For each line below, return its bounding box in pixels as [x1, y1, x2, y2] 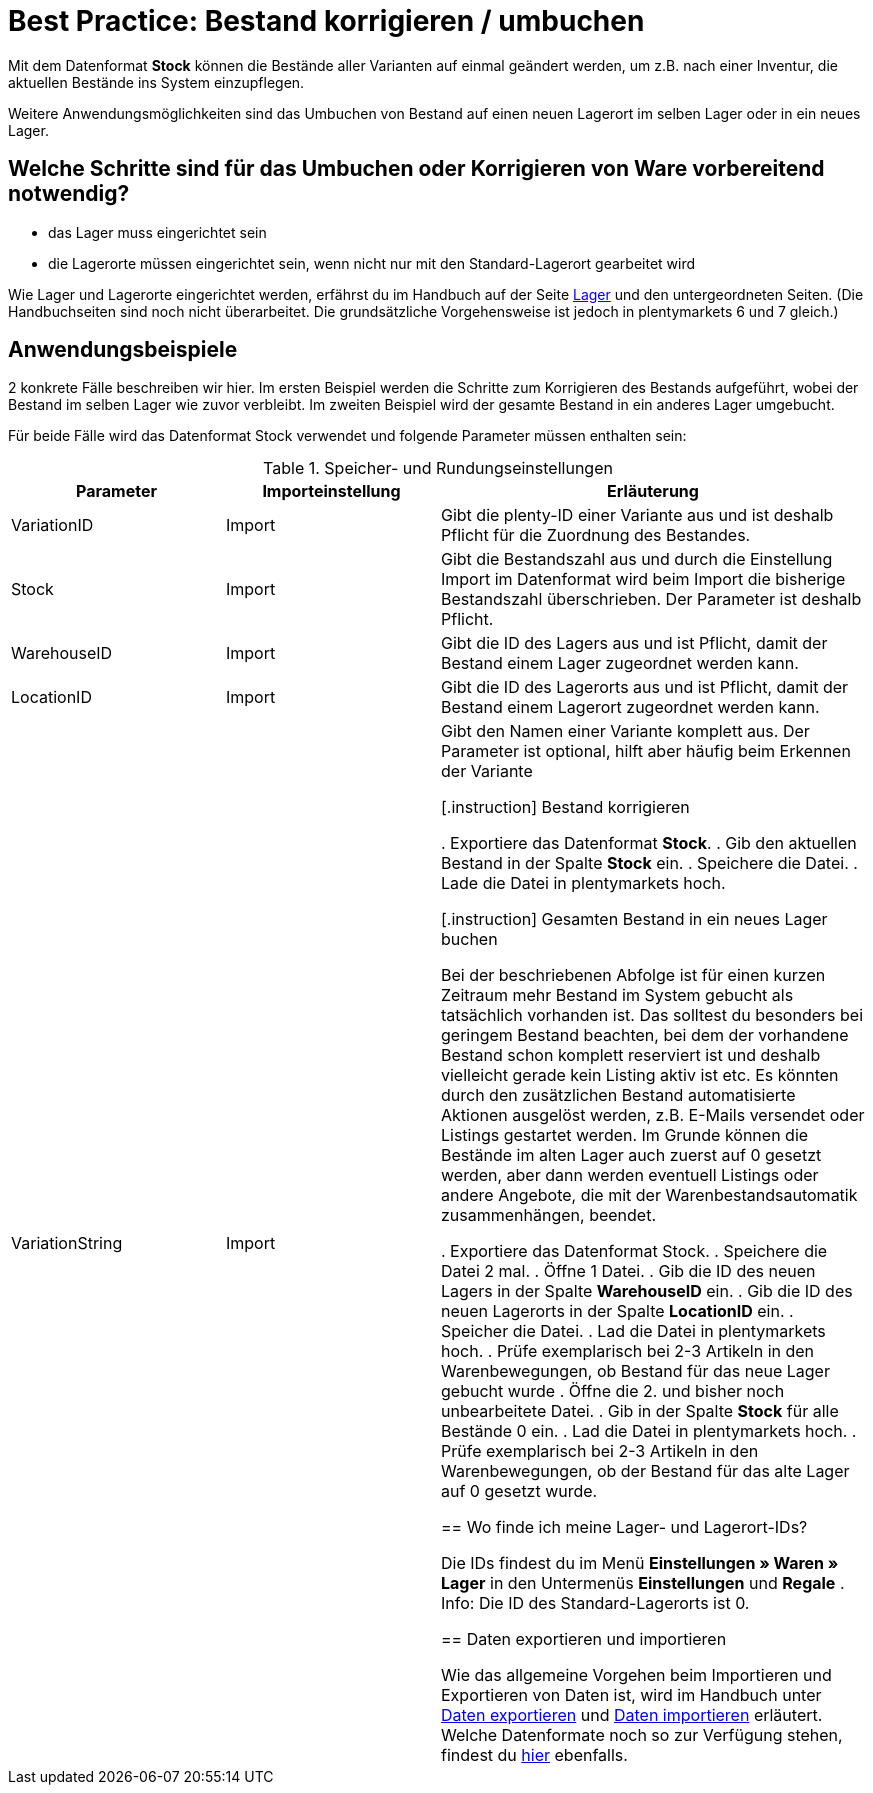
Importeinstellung [262, 481, 401, 502]
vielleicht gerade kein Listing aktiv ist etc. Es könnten [441, 1065, 839, 1086]
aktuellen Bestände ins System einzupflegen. [8, 73, 305, 91]
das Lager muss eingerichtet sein [48, 223, 267, 241]
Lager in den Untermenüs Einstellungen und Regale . [441, 1573, 845, 1594]
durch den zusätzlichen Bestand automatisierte [441, 1085, 796, 1106]
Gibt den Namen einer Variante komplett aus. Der [441, 721, 810, 742]
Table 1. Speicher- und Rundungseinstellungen [263, 458, 613, 479]
